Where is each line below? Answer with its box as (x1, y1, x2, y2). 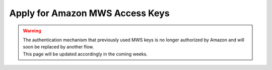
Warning (23, 28, 41, 34)
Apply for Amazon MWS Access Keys (9, 8, 170, 19)
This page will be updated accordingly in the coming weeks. (23, 51, 148, 57)
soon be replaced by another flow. (23, 44, 94, 50)
